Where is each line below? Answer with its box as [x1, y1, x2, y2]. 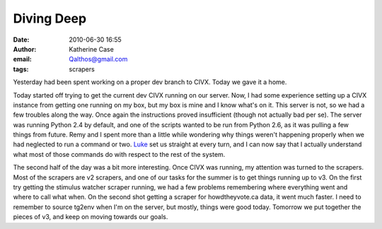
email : [13, 55, 32, 64]
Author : [13, 45, 37, 53]
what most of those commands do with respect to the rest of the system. [13, 150, 226, 158]
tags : [13, 64, 29, 74]
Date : [13, 35, 30, 44]
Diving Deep [13, 11, 87, 26]
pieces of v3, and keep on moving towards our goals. [13, 213, 168, 221]
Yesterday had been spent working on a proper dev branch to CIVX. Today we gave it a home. [13, 78, 287, 86]
